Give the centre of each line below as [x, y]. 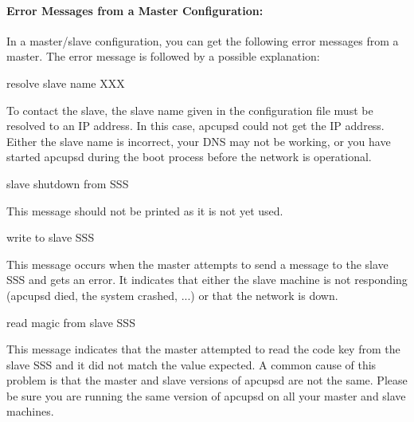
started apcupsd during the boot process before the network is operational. [189, 157]
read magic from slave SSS [71, 322]
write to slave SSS [51, 237]
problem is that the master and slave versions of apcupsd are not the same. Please [207, 380]
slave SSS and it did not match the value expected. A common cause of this [191, 364]
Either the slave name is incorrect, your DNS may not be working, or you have [199, 141]
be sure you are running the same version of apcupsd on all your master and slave [206, 395]
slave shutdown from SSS [68, 183]
